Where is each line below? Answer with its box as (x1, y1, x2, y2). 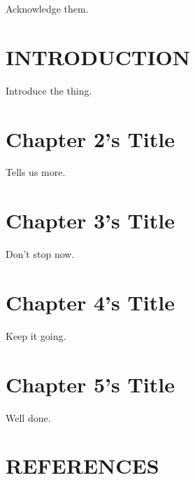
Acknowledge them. (6, 1, 89, 15)
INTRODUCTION (6, 42, 191, 71)
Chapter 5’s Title (6, 369, 175, 398)
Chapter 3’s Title (6, 206, 175, 235)
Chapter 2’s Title (6, 124, 175, 153)
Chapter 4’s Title (6, 287, 175, 316)
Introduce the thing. (6, 83, 92, 97)
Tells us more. (6, 165, 66, 179)
